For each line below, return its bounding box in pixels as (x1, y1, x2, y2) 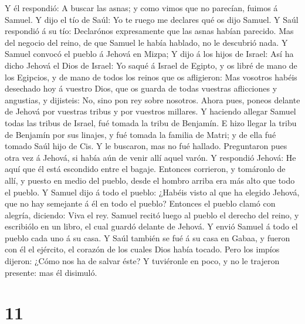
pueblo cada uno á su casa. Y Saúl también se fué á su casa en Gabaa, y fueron (5, 231, 290, 244)
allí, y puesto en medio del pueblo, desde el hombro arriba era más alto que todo (5, 174, 295, 186)
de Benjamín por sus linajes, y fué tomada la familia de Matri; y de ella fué (5, 128, 276, 140)
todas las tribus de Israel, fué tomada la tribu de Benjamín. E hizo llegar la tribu (5, 116, 297, 129)
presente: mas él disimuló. (5, 266, 97, 278)
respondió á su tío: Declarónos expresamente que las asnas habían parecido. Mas (5, 25, 294, 37)
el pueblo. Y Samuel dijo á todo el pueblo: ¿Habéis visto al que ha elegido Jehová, (5, 185, 300, 198)
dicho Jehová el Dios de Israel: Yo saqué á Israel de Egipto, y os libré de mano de (5, 59, 297, 71)
